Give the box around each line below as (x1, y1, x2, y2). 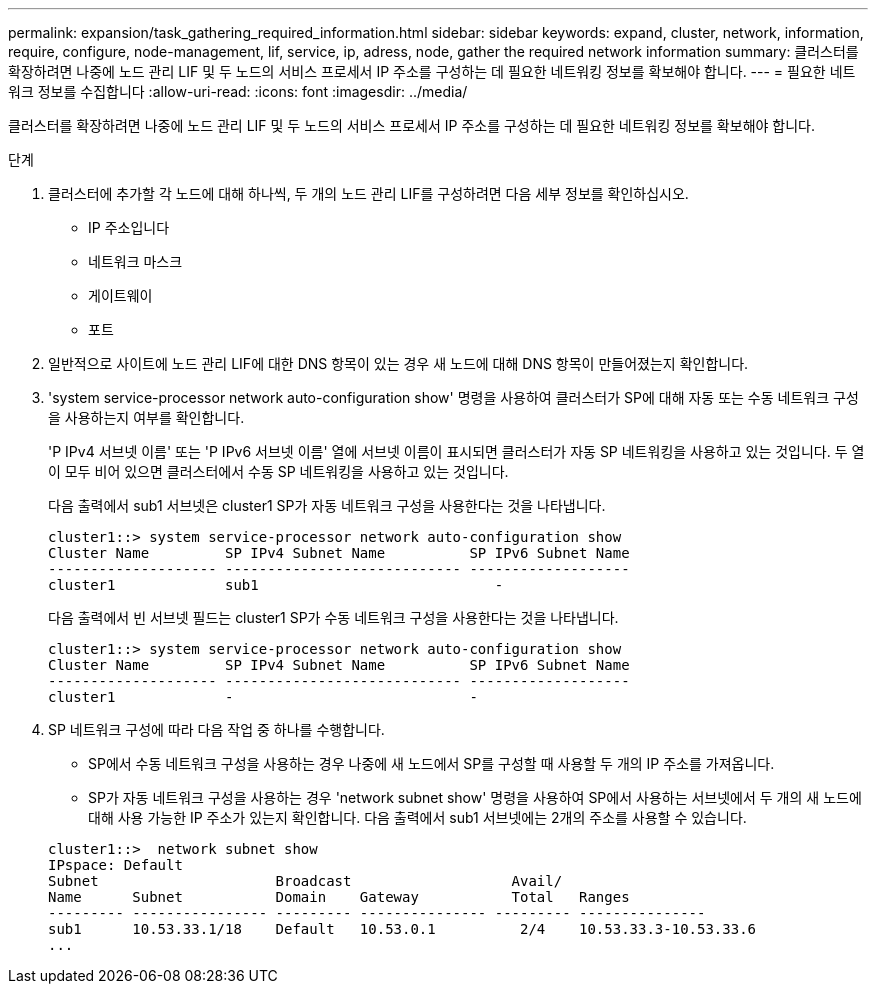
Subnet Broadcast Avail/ (48, 873, 563, 889)
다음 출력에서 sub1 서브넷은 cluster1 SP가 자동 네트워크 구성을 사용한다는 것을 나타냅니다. (48, 497, 606, 514)
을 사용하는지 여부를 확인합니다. (48, 409, 245, 426)
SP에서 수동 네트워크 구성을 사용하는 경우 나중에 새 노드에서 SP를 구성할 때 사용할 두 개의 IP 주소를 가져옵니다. (88, 755, 775, 772)
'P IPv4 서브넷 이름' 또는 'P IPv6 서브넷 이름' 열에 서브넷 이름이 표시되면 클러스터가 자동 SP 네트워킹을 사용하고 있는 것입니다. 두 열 (48, 443, 865, 460)
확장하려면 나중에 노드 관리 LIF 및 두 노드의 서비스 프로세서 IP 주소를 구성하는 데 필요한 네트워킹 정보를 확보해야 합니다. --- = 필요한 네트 (8, 63, 856, 80)
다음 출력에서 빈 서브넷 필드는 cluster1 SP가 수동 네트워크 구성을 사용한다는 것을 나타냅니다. (48, 609, 619, 626)
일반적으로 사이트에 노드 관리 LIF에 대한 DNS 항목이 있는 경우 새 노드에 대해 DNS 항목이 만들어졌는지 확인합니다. (48, 355, 749, 372)
